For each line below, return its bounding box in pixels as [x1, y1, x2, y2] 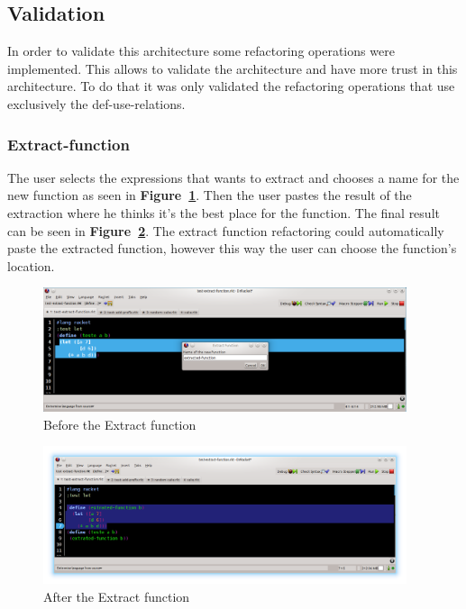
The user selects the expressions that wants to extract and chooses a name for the [7, 168, 460, 186]
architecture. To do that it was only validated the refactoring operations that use [7, 77, 455, 95]
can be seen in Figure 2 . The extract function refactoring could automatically [7, 221, 444, 240]
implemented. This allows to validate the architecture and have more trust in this [7, 59, 458, 77]
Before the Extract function [43, 414, 196, 433]
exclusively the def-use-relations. [7, 94, 186, 113]
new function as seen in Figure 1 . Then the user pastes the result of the [7, 186, 412, 205]
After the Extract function [43, 586, 190, 605]
